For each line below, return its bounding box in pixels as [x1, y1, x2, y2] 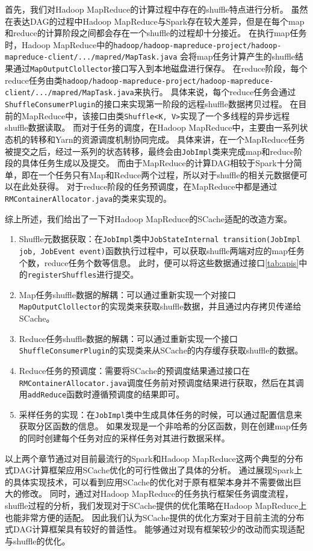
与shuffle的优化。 [5, 534, 70, 547]
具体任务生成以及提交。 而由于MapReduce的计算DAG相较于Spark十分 [21, 157, 294, 169]
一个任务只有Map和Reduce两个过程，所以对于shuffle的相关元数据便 [38, 168, 299, 181]
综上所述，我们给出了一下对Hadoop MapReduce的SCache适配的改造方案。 [5, 212, 292, 225]
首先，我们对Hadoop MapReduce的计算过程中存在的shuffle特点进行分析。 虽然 [5, 3, 308, 15]
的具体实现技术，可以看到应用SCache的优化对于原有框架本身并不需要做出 [5, 475, 293, 488]
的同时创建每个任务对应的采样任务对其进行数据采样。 [19, 432, 230, 444]
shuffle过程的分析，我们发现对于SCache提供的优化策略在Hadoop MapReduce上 [5, 499, 307, 512]
